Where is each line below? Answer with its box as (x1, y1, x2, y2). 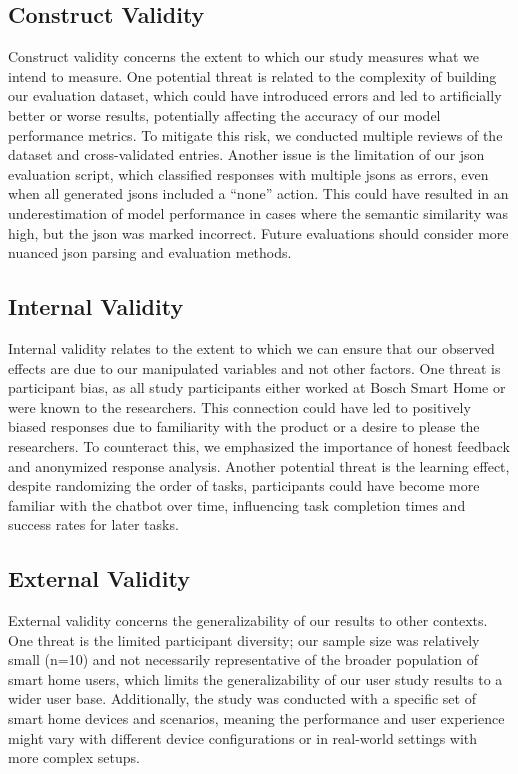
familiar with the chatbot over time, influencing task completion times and (8, 494, 466, 515)
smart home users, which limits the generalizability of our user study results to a (8, 668, 503, 689)
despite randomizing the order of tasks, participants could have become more (8, 475, 480, 496)
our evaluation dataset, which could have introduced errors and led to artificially (8, 85, 502, 106)
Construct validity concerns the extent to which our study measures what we (8, 46, 480, 67)
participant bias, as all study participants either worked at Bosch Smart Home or (8, 377, 506, 398)
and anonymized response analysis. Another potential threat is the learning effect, (8, 455, 510, 476)
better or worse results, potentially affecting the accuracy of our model (8, 104, 441, 125)
